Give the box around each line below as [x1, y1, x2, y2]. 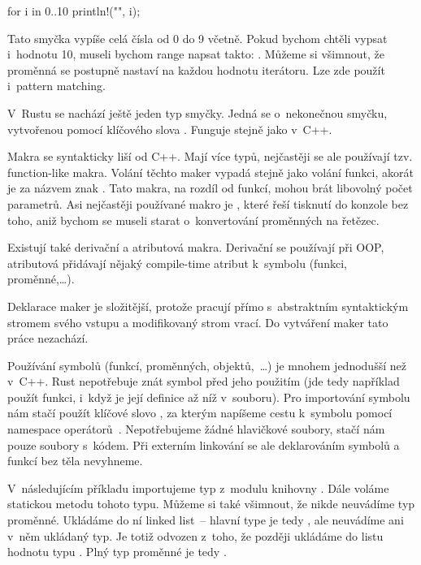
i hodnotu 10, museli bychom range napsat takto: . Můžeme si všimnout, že [7, 45, 384, 63]
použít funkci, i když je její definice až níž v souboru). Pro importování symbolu [7, 388, 410, 405]
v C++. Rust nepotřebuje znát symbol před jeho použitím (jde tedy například [7, 373, 400, 390]
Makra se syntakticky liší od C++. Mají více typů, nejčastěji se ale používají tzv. [7, 148, 413, 165]
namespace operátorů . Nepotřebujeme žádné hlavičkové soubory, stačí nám [7, 421, 385, 438]
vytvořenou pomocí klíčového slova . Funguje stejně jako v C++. [7, 120, 332, 137]
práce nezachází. [7, 330, 89, 347]
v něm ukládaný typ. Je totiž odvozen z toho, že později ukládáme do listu [7, 527, 384, 544]
